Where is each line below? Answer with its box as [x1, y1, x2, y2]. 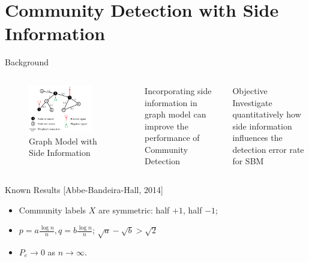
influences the [232, 131, 283, 144]
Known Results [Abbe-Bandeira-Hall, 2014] [5, 183, 163, 196]
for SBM [232, 155, 264, 167]
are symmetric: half [98, 203, 170, 216]
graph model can [145, 108, 206, 121]
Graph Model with [29, 134, 97, 147]
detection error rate [232, 143, 304, 155]
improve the [145, 119, 188, 132]
